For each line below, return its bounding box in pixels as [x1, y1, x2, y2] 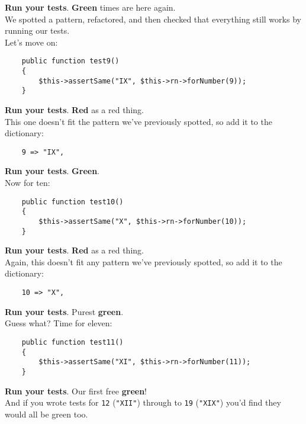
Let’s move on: [5, 36, 58, 48]
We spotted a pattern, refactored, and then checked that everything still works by [5, 12, 301, 25]
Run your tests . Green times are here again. [5, 1, 176, 13]
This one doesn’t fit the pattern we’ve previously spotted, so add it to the [5, 115, 272, 127]
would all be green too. [5, 407, 88, 420]
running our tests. [5, 24, 70, 37]
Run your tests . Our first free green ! [5, 384, 147, 397]
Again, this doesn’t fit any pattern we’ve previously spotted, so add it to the [5, 255, 282, 268]
